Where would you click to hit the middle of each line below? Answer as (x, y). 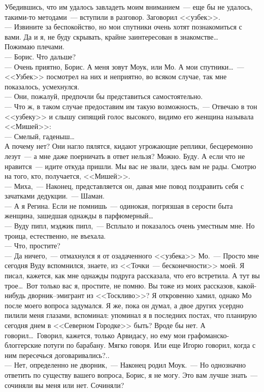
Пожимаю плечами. (35, 46)
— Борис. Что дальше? (40, 56)
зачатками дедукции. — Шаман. (55, 196)
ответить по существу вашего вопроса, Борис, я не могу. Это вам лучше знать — (131, 374)
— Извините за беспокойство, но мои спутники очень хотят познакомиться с (123, 27)
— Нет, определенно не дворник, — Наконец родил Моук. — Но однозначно (125, 365)
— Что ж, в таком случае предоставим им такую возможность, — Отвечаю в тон (131, 106)
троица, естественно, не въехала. (55, 235)
